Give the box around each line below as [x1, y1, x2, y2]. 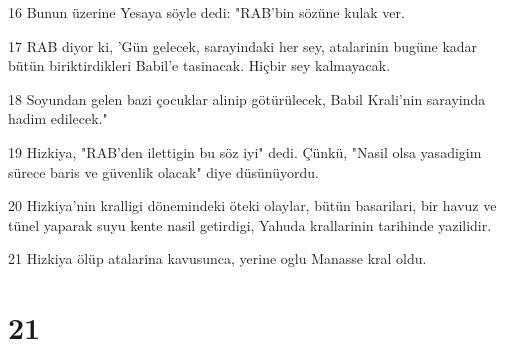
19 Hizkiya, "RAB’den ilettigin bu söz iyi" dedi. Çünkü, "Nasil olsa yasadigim [8, 141, 482, 162]
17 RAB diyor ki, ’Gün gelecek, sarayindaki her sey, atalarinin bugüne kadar [8, 35, 478, 56]
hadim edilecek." [8, 108, 108, 129]
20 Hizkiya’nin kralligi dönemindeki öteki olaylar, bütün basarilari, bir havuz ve [8, 195, 497, 216]
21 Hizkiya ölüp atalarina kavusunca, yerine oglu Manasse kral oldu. [8, 248, 427, 269]
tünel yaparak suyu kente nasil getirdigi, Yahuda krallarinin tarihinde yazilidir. [8, 214, 492, 235]
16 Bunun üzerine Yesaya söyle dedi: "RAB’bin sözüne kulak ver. [8, 2, 405, 22]
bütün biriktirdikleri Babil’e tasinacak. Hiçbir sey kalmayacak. [8, 55, 391, 76]
